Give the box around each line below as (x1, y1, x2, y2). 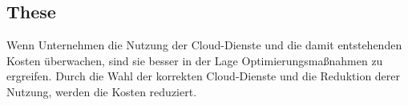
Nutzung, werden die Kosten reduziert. (6, 83, 197, 99)
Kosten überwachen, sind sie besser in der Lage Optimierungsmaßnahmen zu (6, 52, 383, 68)
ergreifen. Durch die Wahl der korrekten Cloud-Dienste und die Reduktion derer (6, 68, 401, 84)
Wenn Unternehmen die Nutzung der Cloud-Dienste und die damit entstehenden (6, 37, 402, 53)
